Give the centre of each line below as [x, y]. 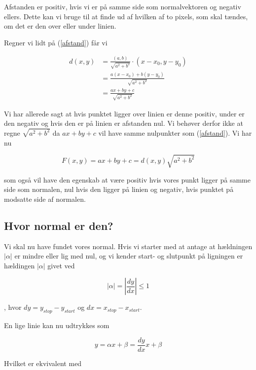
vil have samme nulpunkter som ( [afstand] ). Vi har [175, 132]
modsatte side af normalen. [45, 199]
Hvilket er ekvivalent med [43, 363]
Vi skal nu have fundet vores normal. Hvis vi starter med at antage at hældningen [128, 246]
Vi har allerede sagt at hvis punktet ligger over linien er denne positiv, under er [124, 113]
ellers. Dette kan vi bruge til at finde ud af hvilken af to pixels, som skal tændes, [126, 16]
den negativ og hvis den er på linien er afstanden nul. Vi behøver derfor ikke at [124, 123]
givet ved [61, 265]
